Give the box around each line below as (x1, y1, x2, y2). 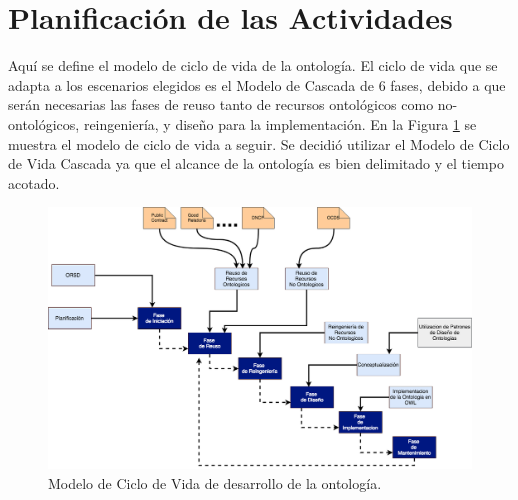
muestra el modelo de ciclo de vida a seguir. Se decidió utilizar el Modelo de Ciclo (8, 133, 510, 154)
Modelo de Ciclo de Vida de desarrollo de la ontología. (48, 472, 382, 493)
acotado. (8, 172, 60, 193)
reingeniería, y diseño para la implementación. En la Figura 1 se (83, 113, 477, 134)
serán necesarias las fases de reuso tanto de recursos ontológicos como (8, 94, 434, 115)
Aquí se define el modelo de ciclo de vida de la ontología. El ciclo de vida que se (8, 55, 498, 76)
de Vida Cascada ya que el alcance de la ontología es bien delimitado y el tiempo (8, 153, 504, 174)
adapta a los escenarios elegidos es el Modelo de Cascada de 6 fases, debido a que (8, 74, 506, 95)
